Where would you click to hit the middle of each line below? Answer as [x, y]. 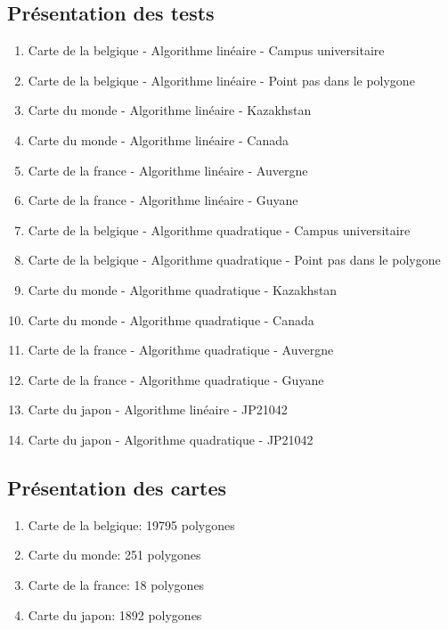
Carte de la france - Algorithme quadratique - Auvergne [181, 350]
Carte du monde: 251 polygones [114, 555]
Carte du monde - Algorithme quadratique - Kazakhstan [183, 289]
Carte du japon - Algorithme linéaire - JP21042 [158, 409]
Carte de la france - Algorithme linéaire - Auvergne [168, 170]
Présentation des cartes [117, 487]
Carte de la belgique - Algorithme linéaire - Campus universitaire [206, 50]
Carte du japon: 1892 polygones [115, 614]
